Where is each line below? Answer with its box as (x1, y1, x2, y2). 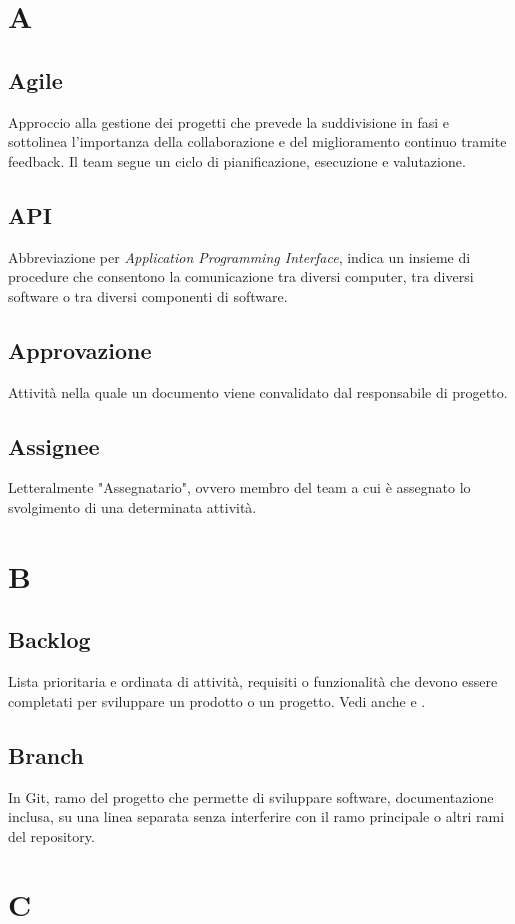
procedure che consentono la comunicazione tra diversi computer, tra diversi (8, 266, 474, 287)
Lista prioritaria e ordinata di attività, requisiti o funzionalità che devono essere (8, 671, 498, 692)
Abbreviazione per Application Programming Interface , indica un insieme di (8, 246, 471, 267)
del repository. (8, 825, 95, 846)
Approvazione (8, 334, 152, 365)
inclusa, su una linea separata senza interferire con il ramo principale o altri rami (8, 806, 505, 827)
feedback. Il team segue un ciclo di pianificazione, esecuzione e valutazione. (8, 150, 466, 171)
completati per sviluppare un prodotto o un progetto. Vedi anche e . (8, 690, 426, 711)
